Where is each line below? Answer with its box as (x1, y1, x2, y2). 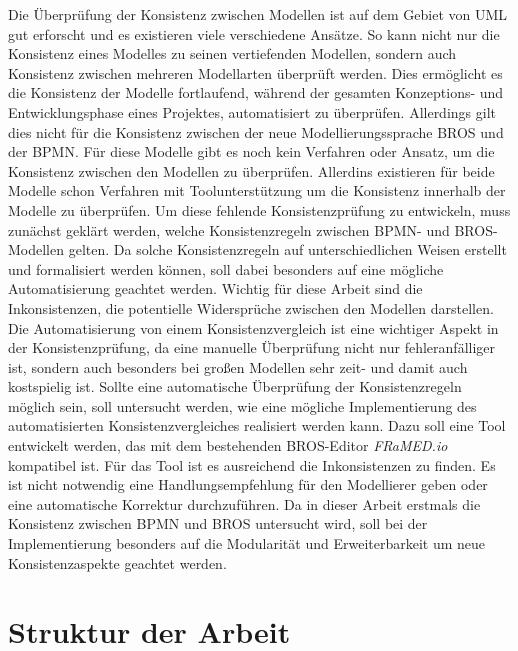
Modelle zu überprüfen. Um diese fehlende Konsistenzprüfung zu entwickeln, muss (8, 199, 511, 220)
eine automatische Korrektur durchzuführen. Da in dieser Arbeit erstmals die (8, 493, 481, 514)
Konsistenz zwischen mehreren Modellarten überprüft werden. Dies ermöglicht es (8, 62, 503, 83)
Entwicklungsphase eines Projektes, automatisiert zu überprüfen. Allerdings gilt (8, 101, 496, 122)
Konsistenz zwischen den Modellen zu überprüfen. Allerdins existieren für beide (8, 160, 495, 181)
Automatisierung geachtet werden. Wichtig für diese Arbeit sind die (8, 278, 423, 299)
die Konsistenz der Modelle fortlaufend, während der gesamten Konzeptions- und (8, 82, 504, 103)
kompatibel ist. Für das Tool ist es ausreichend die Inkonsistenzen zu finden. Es (8, 454, 496, 475)
